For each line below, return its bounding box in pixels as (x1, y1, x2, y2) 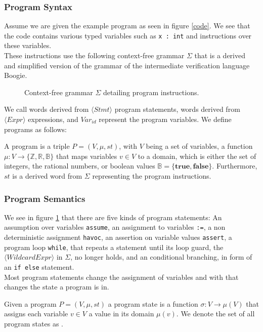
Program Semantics (4, 192, 85, 204)
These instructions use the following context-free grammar (4, 50, 185, 61)
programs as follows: (4, 123, 67, 134)
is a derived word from (12, 171, 82, 181)
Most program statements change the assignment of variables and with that (4, 271, 239, 282)
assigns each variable (4, 308, 68, 319)
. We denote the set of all (176, 308, 255, 319)
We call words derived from (4, 104, 89, 114)
